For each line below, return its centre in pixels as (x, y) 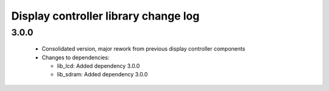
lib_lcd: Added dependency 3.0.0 (98, 66)
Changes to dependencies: (76, 57)
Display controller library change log (105, 16)
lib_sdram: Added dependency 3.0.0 (102, 75)
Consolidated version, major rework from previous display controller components (143, 49)
